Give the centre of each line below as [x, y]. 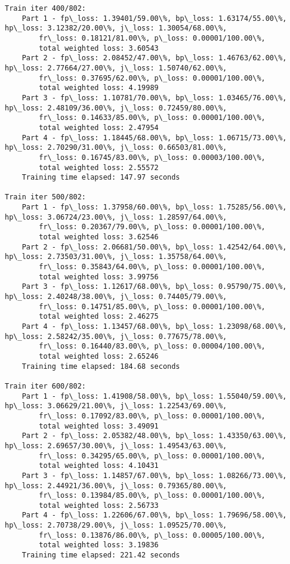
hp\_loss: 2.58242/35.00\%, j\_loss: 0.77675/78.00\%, [116, 336]
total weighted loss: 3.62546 [99, 237]
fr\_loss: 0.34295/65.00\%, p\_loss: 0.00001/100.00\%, [152, 456]
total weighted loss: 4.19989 [99, 88]
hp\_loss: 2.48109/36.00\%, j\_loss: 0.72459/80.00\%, [116, 108]
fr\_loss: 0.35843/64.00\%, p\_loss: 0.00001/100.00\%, [152, 267]
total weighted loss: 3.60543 [99, 48]
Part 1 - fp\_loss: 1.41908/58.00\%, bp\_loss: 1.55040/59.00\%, [154, 396]
